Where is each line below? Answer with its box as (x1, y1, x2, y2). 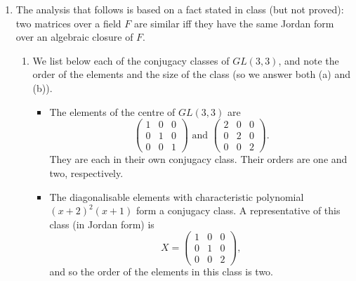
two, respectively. (49, 165, 124, 180)
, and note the (278, 53, 339, 67)
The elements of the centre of (49, 104, 176, 119)
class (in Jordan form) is (49, 216, 154, 231)
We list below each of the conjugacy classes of (32, 53, 230, 67)
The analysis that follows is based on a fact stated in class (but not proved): (15, 2, 344, 16)
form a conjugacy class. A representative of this (136, 203, 341, 218)
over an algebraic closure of (15, 30, 133, 44)
